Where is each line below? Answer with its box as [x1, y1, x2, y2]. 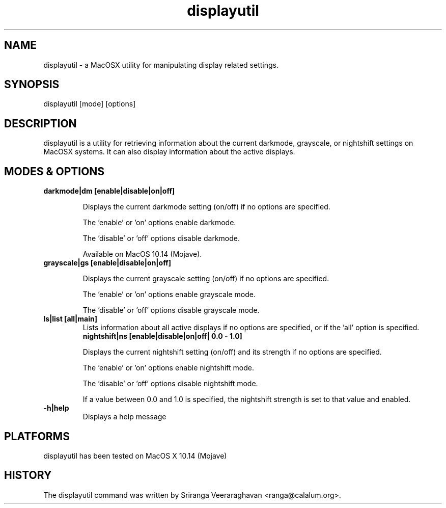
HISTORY [4, 469, 52, 482]
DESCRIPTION [4, 117, 77, 130]
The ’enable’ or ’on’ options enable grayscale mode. [82, 290, 256, 299]
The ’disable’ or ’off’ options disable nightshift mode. [82, 379, 258, 388]
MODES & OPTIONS [4, 165, 105, 178]
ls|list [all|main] [43, 314, 97, 324]
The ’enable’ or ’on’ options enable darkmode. [82, 218, 236, 227]
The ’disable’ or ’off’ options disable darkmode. [82, 234, 240, 243]
